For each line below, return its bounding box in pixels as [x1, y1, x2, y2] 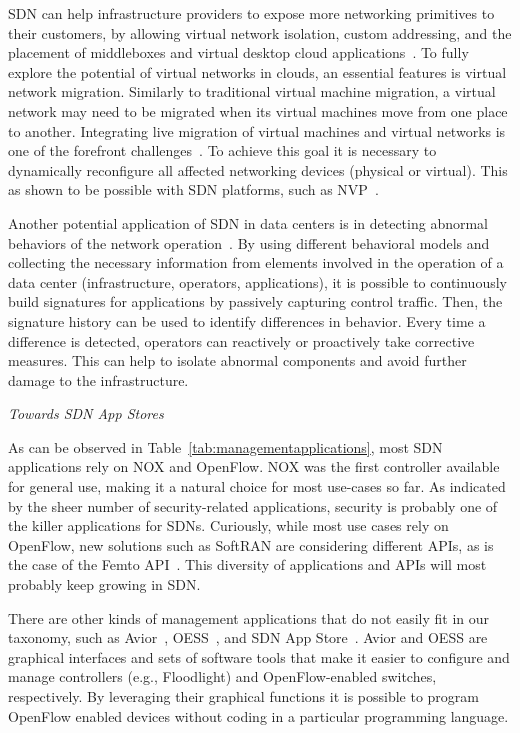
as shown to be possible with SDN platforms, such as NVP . [8, 179, 379, 200]
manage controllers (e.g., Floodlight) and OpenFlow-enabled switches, [8, 666, 437, 687]
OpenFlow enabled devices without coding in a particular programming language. [8, 705, 509, 726]
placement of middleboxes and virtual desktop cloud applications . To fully [8, 42, 469, 63]
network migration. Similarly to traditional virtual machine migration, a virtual [8, 81, 496, 102]
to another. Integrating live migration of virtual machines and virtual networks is [8, 120, 506, 141]
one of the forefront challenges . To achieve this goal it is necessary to [8, 140, 437, 161]
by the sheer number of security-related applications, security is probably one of [8, 495, 498, 516]
